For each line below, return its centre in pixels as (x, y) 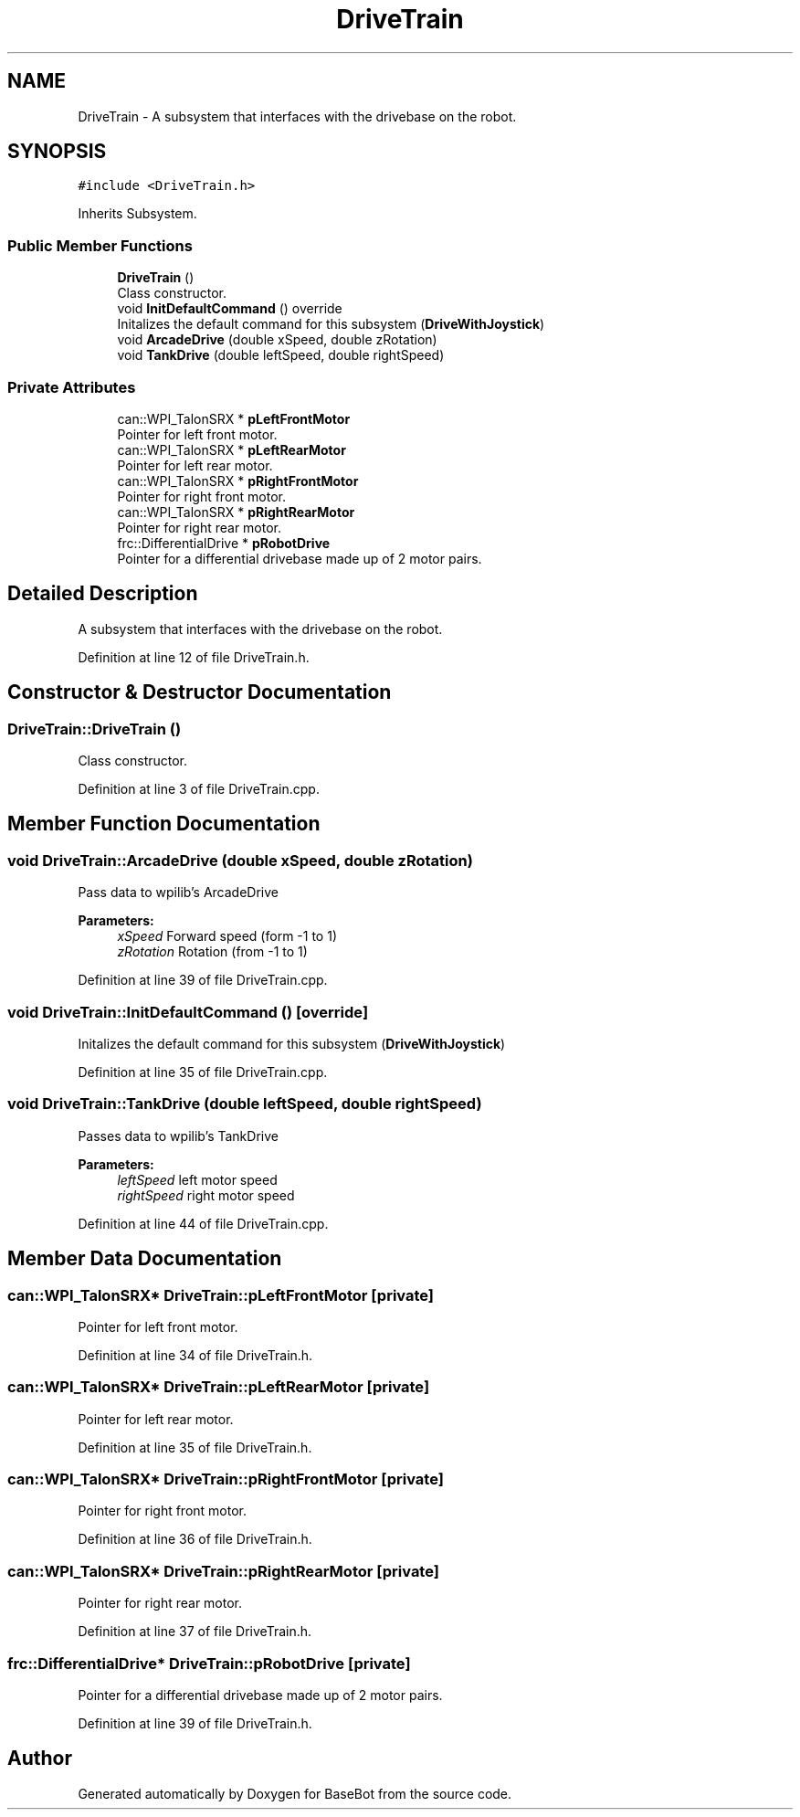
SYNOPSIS (57, 152)
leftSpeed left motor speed (197, 1179)
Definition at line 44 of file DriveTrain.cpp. (203, 1223)
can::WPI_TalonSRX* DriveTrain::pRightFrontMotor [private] (226, 1479)
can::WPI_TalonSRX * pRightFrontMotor (238, 481)
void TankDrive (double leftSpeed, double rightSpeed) (281, 355)
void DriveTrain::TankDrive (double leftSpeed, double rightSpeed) (245, 1104)
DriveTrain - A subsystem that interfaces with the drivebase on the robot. (297, 116)
